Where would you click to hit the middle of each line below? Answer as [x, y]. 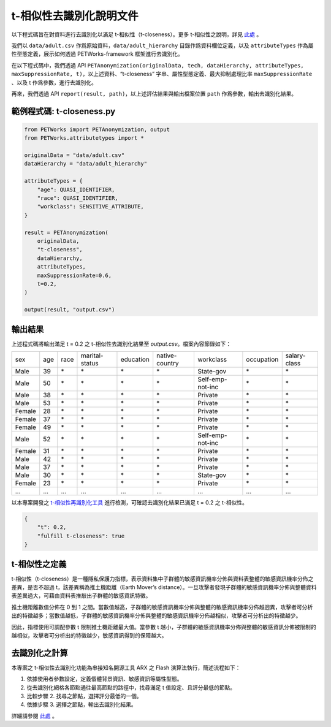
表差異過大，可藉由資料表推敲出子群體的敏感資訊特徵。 [81, 596]
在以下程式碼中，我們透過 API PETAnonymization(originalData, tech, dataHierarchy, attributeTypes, [158, 65]
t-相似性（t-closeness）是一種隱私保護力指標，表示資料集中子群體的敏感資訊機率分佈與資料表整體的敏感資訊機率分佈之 [162, 579]
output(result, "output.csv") [70, 310]
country [168, 363]
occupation [262, 359]
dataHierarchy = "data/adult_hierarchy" [86, 164]
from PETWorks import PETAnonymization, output [97, 129]
